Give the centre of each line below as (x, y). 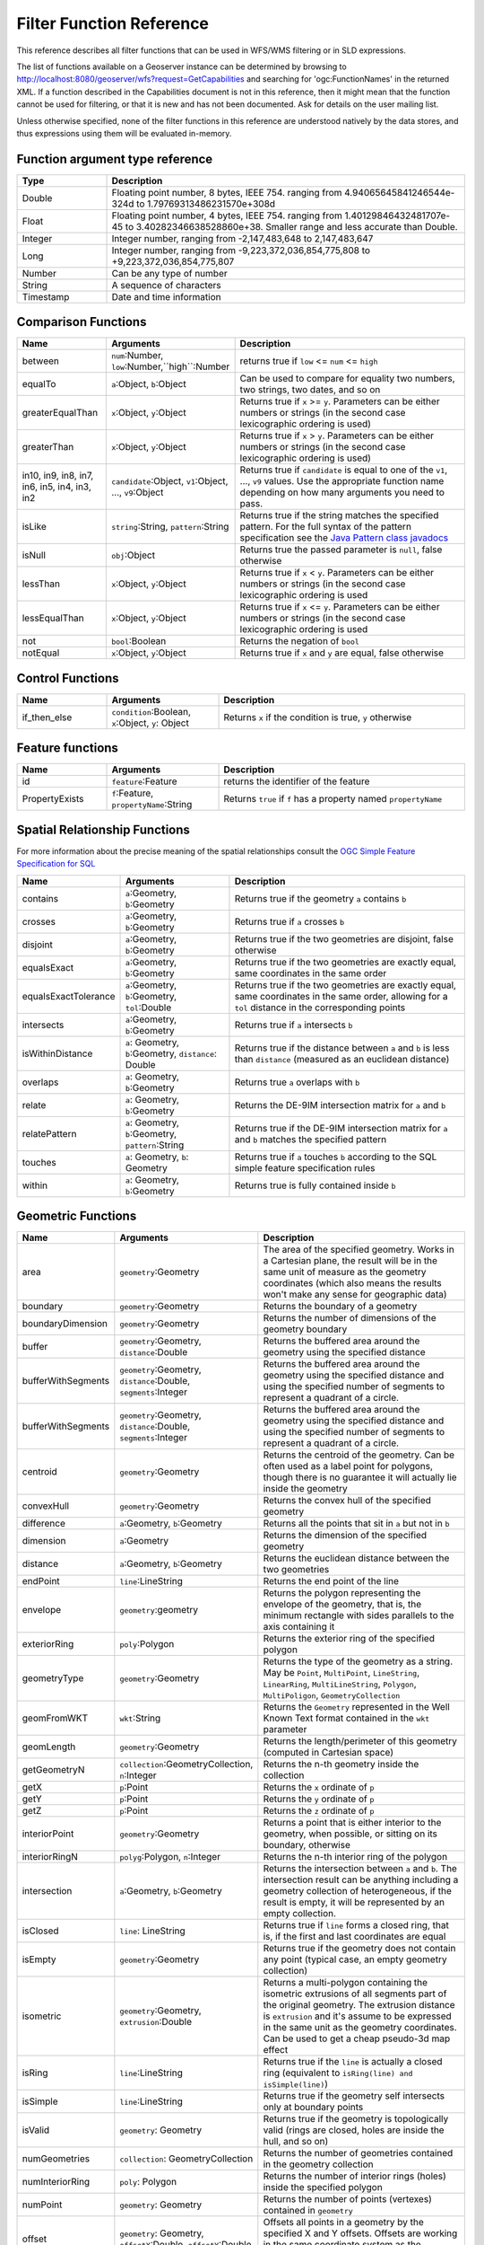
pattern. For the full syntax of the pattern (326, 527)
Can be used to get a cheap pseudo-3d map (357, 2038)
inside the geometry (306, 1489)
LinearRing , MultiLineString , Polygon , (340, 1684)
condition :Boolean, (151, 711)
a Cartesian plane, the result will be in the (350, 1261)
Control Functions (68, 678)
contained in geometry (308, 2211)
